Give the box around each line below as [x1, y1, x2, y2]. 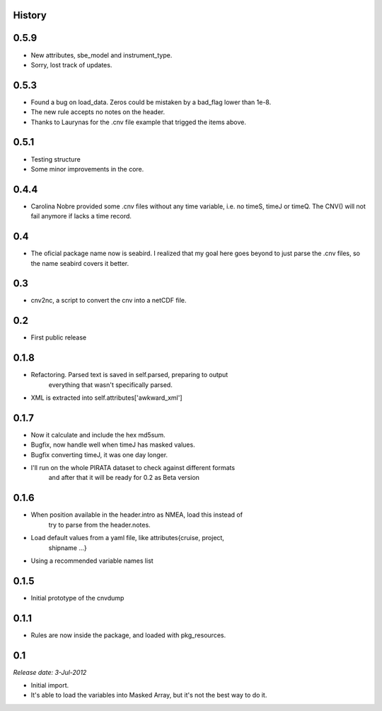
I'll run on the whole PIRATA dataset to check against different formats [30, 464, 236, 472]
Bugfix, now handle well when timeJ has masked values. [30, 440, 195, 449]
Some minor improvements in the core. [30, 164, 144, 173]
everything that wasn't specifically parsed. [48, 380, 173, 389]
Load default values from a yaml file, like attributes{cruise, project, [30, 534, 224, 542]
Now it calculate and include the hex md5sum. [30, 430, 166, 439]
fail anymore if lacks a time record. [30, 212, 132, 220]
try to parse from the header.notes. [48, 520, 151, 529]
